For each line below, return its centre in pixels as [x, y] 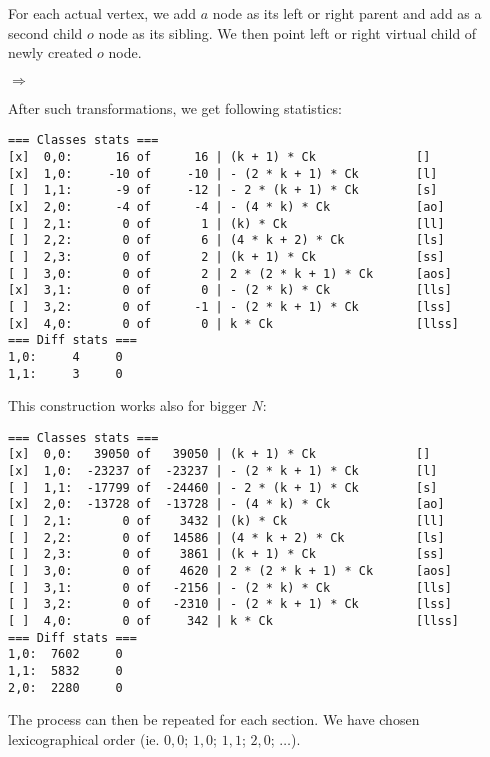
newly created [50, 52]
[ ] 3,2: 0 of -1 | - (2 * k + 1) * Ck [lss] [230, 306]
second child [45, 32]
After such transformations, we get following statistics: [175, 107]
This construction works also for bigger [127, 405]
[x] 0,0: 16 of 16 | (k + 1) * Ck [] [219, 157]
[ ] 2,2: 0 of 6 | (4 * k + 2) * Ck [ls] [226, 240]
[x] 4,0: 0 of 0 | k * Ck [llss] [234, 323]
